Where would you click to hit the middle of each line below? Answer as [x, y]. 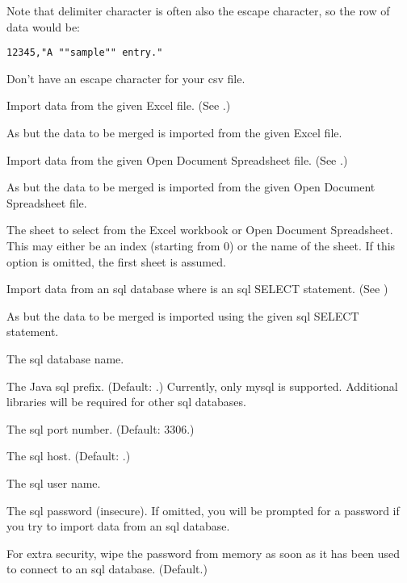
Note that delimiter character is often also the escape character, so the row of [198, 10]
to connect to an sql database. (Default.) [107, 569]
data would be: [44, 26]
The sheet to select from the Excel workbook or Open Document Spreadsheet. [200, 230]
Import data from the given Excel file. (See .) [119, 105]
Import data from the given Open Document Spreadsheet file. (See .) [177, 159]
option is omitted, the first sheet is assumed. [116, 261]
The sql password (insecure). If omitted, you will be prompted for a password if [203, 510]
